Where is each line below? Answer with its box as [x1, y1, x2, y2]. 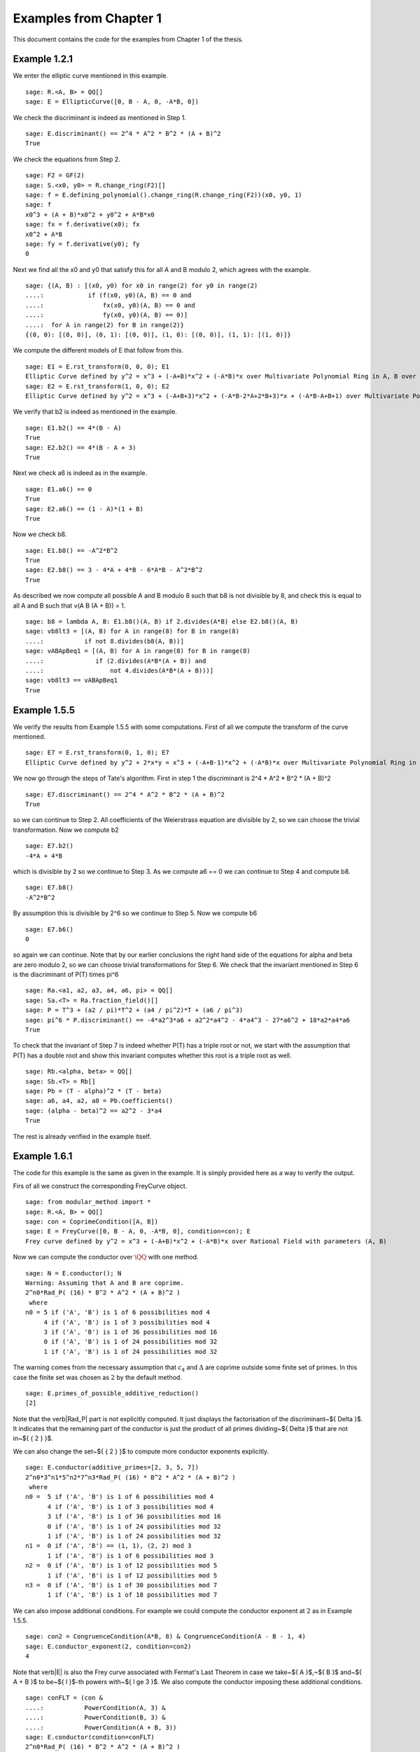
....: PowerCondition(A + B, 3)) [25, 1723, 177, 1731]
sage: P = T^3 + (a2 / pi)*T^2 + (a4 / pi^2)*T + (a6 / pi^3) [25, 1006, 244, 1014]
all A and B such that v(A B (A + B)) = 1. [13, 601, 126, 610]
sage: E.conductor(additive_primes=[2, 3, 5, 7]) [25, 1463, 199, 1472]
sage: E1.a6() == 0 [25, 485, 92, 493]
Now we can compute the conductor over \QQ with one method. [13, 1253, 199, 1261]
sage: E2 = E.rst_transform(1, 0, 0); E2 [25, 382, 169, 390]
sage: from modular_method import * [25, 1198, 151, 1206]
